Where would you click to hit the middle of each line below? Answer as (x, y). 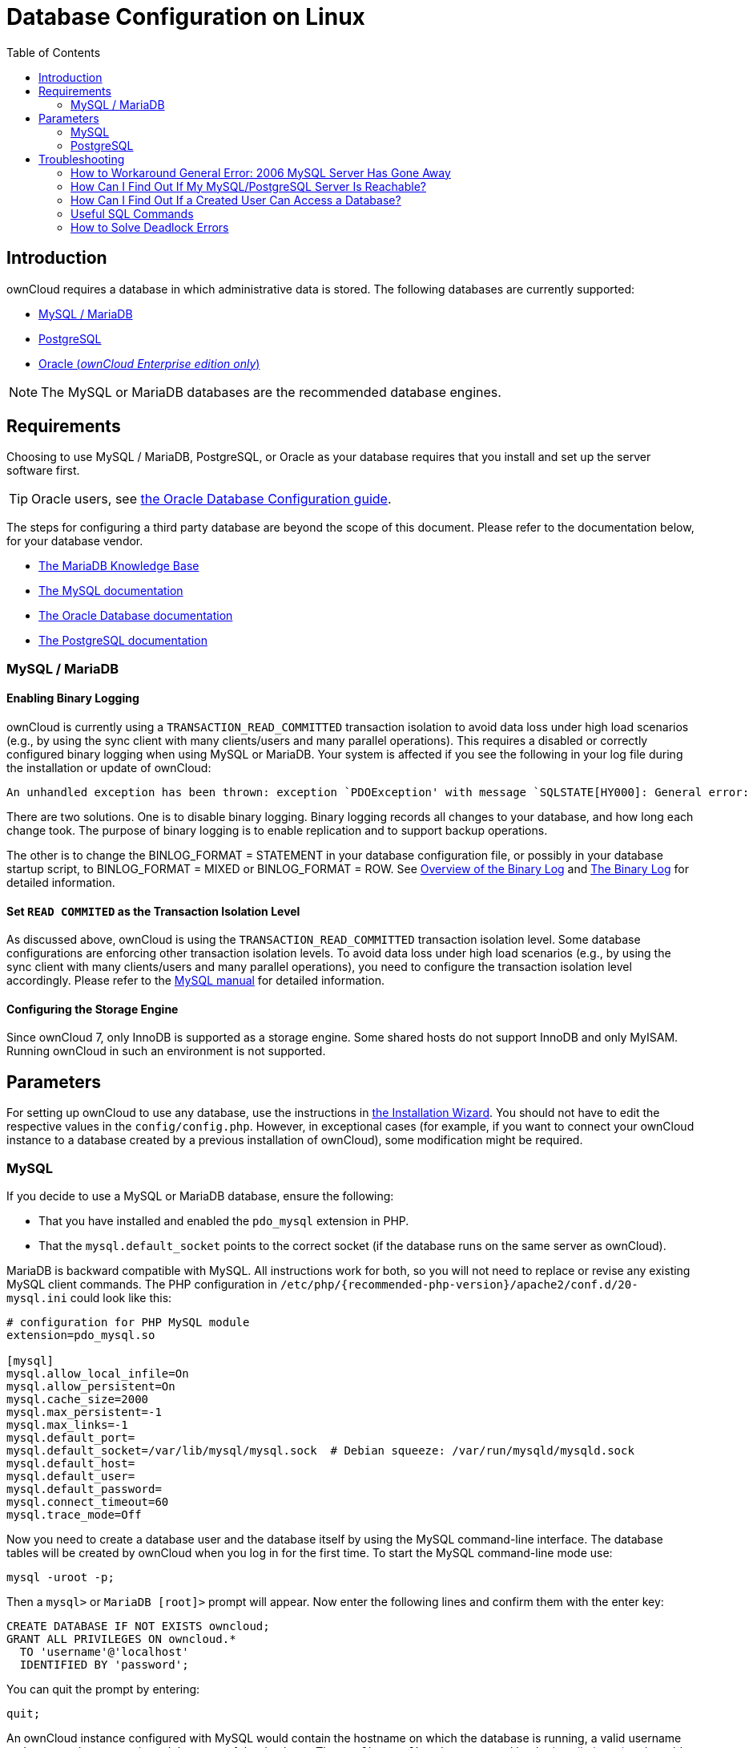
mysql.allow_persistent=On (91, 1387)
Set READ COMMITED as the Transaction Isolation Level (153, 911)
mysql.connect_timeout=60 (88, 1502)
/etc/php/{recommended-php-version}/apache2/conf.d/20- (459, 1285)
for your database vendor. (75, 541)
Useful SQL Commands (132, 213)
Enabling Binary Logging (73, 698)
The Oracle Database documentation (136, 616)
